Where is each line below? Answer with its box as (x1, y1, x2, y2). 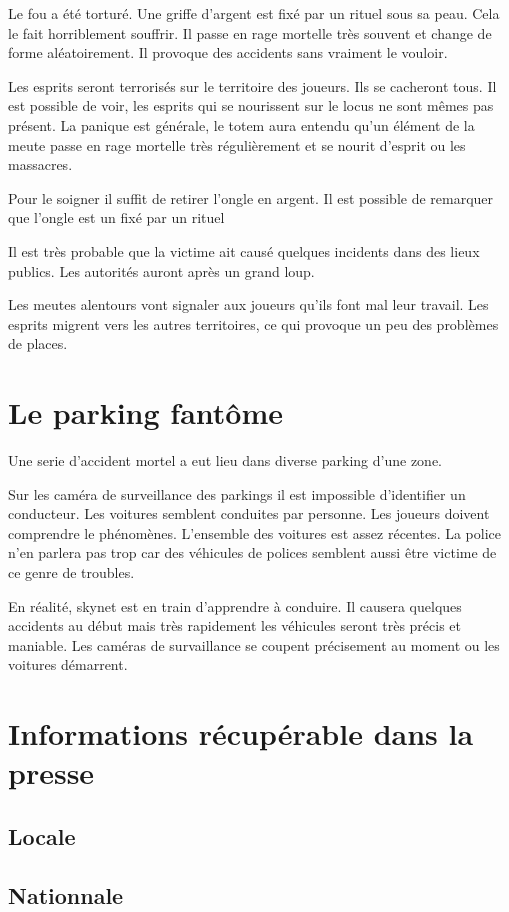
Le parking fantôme (8, 392, 283, 433)
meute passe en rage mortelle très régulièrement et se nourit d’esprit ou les (8, 134, 466, 155)
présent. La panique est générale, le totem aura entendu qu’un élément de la (8, 114, 475, 135)
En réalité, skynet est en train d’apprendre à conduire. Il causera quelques (8, 595, 462, 616)
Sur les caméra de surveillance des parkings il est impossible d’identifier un (8, 483, 466, 504)
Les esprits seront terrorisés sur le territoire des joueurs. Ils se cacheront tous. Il (8, 75, 497, 96)
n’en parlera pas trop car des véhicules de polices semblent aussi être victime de (8, 542, 497, 563)
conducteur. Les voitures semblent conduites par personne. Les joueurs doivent (8, 503, 490, 524)
